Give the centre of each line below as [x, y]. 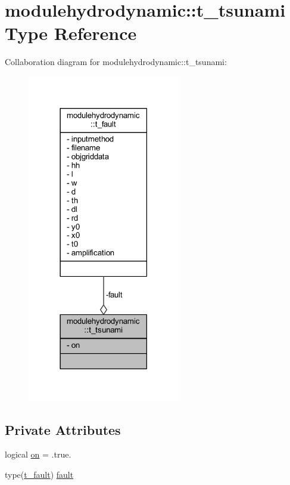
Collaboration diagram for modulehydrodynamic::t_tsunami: [116, 62]
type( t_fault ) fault [39, 474]
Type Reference [71, 33]
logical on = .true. [38, 454]
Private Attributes [63, 429]
